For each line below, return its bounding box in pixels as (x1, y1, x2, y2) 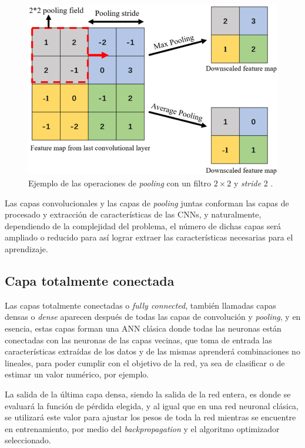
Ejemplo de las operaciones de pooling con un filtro (28, 177, 211, 189)
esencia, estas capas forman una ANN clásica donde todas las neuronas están (5, 322, 281, 335)
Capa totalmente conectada (5, 272, 175, 290)
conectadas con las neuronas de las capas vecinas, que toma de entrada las (5, 333, 272, 346)
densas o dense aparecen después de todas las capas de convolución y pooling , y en (5, 310, 301, 323)
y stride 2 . (233, 177, 273, 189)
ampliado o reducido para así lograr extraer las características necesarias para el (5, 231, 293, 243)
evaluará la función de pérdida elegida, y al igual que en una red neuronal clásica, (5, 399, 299, 412)
